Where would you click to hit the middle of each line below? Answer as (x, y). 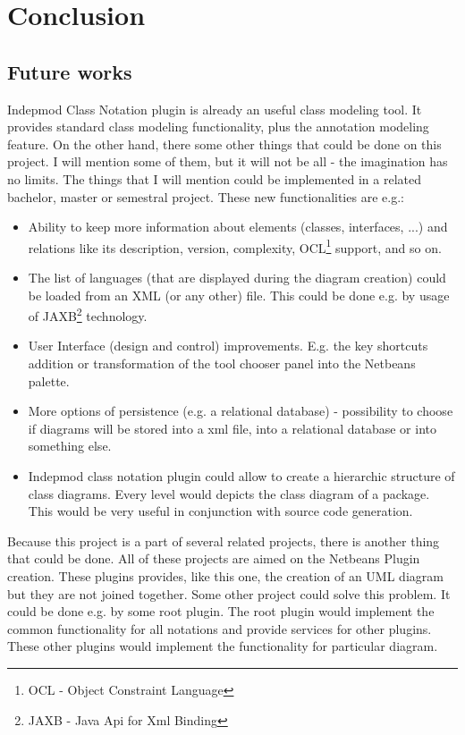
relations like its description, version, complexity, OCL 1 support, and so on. (235, 246)
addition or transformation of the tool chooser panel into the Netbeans (222, 363)
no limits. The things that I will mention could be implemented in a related (214, 178)
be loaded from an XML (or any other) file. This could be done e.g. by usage (239, 295)
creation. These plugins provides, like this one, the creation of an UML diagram (225, 575)
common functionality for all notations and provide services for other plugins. (220, 628)
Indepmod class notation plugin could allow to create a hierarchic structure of (241, 475)
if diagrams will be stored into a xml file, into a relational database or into (232, 428)
